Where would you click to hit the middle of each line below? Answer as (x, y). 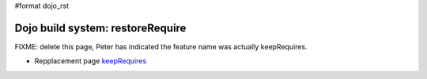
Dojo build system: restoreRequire (100, 28)
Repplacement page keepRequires (91, 61)
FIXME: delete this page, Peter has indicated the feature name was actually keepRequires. (161, 46)
